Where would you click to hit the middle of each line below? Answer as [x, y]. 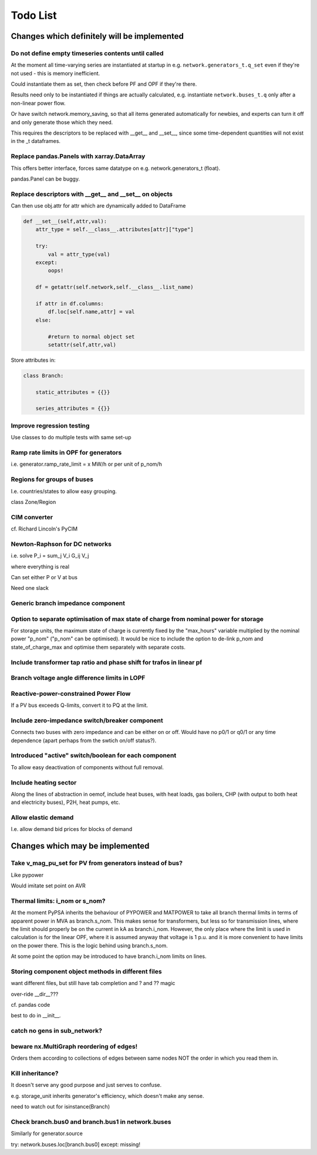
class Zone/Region [33, 502]
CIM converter [32, 517]
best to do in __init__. [36, 1016]
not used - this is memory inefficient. [55, 73]
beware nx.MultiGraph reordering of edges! [74, 1046]
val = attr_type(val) [79, 254]
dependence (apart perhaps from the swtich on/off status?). [84, 740]
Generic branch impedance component [68, 603]
